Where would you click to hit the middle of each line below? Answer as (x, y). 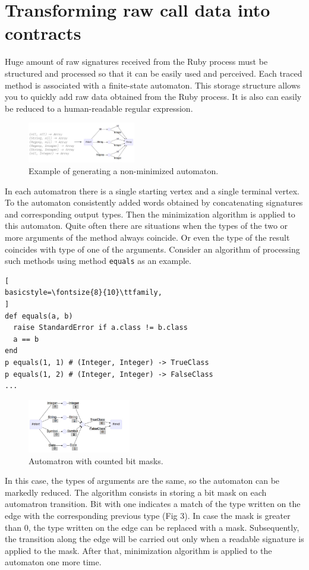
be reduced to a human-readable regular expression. (99, 108)
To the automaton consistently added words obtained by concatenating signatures (154, 202)
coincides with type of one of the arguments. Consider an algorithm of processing (152, 249)
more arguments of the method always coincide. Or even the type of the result (147, 237)
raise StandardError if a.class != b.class (100, 328)
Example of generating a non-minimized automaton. (124, 171)
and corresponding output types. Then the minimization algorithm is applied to (150, 214)
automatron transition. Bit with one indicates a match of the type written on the (153, 504)
